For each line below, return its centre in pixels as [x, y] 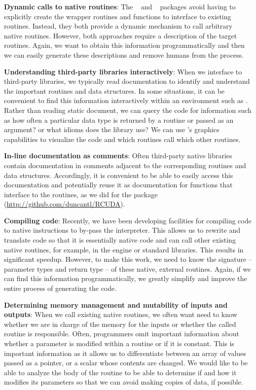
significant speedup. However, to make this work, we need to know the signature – [128, 259]
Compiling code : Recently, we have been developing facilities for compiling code [128, 220]
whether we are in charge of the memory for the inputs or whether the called [120, 324]
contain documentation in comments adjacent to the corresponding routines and [125, 165]
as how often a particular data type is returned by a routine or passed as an [119, 120]
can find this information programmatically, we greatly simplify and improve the [126, 278]
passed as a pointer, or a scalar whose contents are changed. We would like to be [126, 363]
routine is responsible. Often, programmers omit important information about [122, 334]
